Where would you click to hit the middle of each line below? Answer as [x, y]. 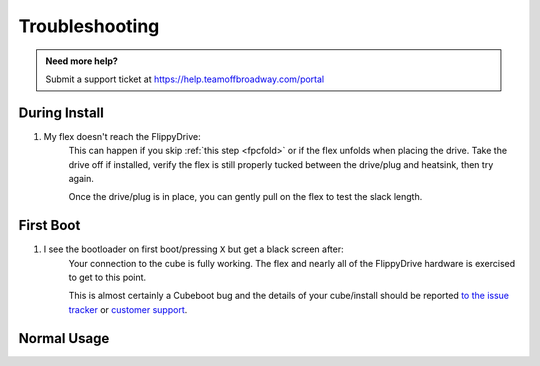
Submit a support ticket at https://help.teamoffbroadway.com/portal [185, 79]
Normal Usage [64, 338]
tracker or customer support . [128, 309]
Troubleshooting [89, 26]
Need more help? [82, 61]
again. [81, 179]
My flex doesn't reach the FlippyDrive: [122, 136]
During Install [61, 112]
